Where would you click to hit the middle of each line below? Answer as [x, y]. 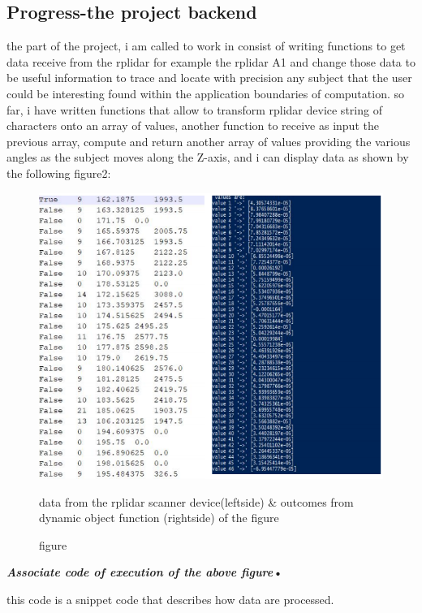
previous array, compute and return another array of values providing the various [209, 141]
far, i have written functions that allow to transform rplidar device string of [194, 109]
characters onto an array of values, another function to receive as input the [193, 125]
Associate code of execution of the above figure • [145, 572]
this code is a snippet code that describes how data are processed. [170, 599]
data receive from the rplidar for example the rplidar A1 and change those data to [211, 61]
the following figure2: [59, 173]
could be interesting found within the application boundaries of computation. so [205, 93]
